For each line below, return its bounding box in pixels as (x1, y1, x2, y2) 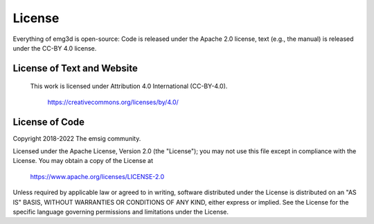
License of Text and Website (12, 62, 138, 74)
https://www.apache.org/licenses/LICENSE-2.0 (30, 172, 165, 180)
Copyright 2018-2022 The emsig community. (12, 134, 141, 142)
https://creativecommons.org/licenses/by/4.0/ (47, 98, 179, 106)
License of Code (12, 116, 85, 128)
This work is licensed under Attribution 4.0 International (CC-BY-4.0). (30, 82, 228, 90)
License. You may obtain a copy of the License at (12, 157, 154, 165)
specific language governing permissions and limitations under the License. (12, 207, 229, 216)
